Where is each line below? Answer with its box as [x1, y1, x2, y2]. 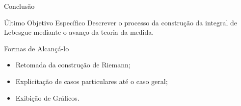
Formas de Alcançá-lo [4, 43, 69, 53]
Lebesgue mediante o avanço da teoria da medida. [4, 27, 154, 37]
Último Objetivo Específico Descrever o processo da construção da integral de [4, 17, 237, 27]
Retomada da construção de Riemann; [15, 60, 131, 70]
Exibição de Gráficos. [15, 92, 80, 103]
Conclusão [4, 1, 35, 11]
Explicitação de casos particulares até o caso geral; [15, 76, 168, 86]
